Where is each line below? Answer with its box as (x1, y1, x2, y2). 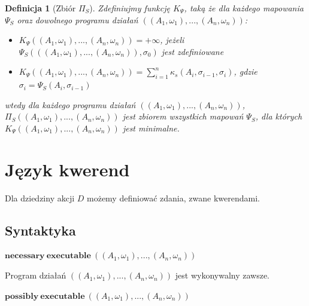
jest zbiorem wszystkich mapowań (122, 110, 244, 123)
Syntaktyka (5, 221, 76, 239)
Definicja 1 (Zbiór (5, 2, 76, 14)
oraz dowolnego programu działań (17, 13, 138, 26)
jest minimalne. (122, 121, 180, 134)
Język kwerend (5, 157, 130, 181)
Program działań (5, 269, 66, 281)
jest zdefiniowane (161, 45, 224, 57)
